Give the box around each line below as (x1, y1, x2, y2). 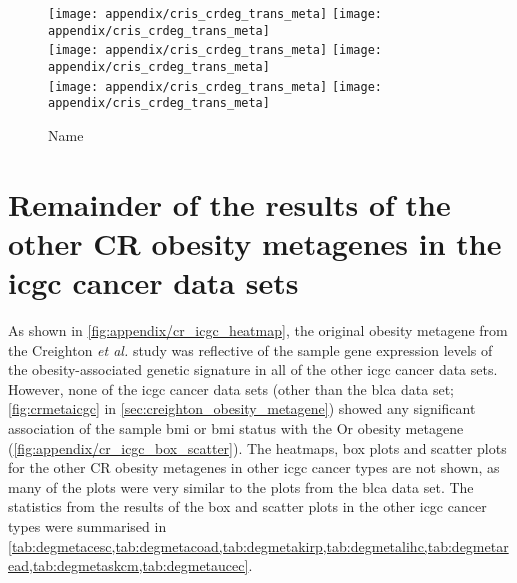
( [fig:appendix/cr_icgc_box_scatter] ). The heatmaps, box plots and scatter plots (8, 437, 507, 458)
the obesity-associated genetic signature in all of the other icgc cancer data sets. (8, 359, 498, 380)
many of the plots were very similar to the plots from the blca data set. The (8, 476, 474, 497)
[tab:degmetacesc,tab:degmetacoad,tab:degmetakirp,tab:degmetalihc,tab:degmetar (8, 535, 509, 556)
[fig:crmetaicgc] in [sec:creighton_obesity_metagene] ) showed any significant (8, 398, 476, 419)
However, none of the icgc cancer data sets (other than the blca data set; (8, 378, 454, 399)
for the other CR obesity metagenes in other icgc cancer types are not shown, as (8, 457, 500, 478)
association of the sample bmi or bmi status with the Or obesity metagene (8, 418, 464, 438)
